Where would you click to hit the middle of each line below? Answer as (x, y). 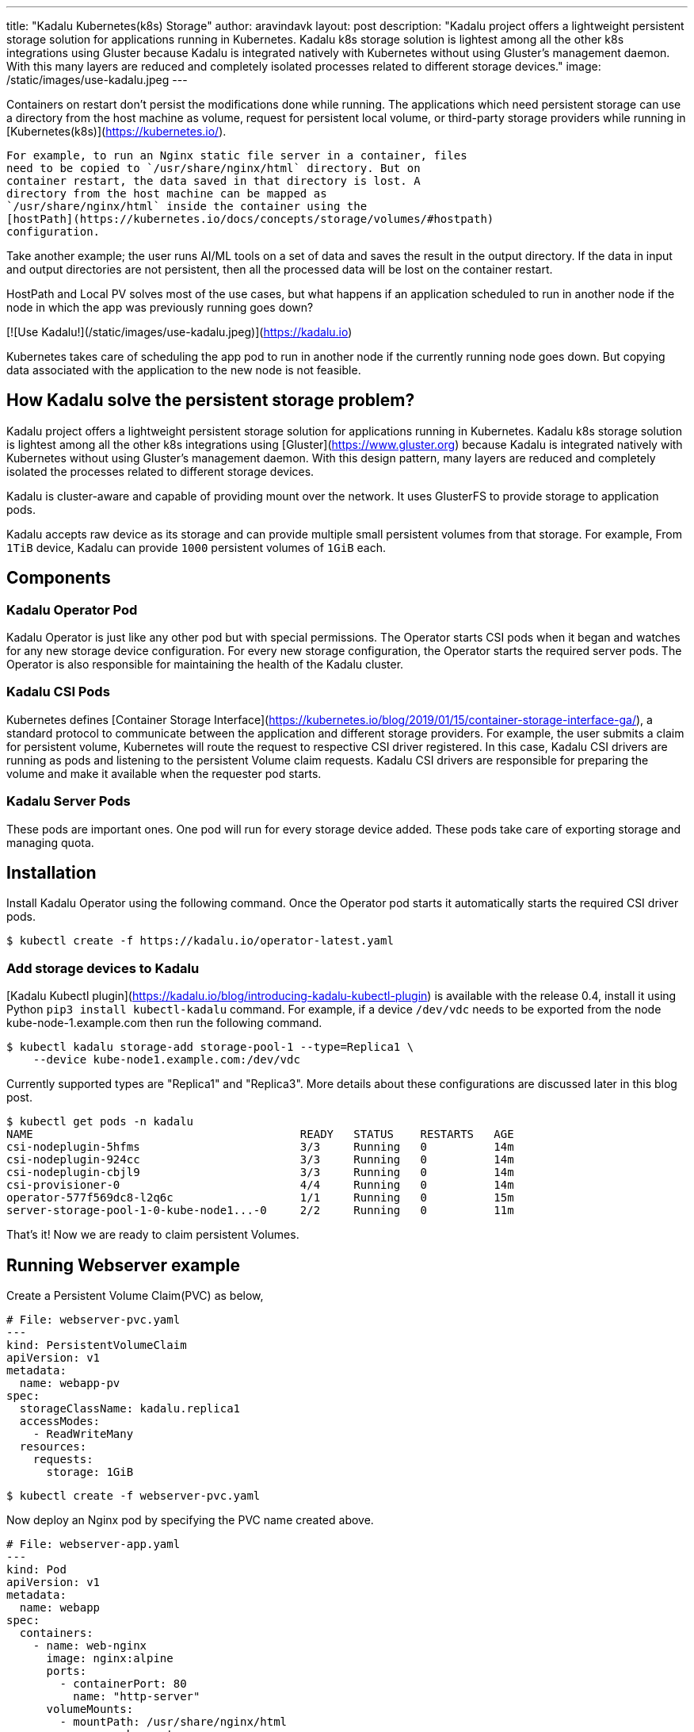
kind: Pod (36, 1569)
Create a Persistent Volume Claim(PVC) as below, (135, 1295)
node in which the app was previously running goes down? (160, 307)
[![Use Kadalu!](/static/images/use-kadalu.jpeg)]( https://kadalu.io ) (179, 332)
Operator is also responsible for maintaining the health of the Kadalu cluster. (205, 665)
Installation (51, 872)
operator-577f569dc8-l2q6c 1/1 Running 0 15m (260, 1198)
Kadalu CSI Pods (58, 692)
